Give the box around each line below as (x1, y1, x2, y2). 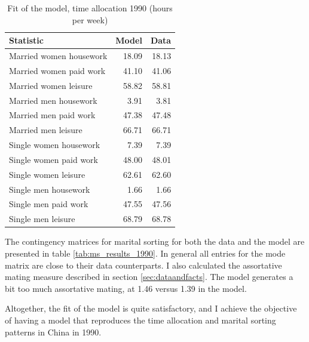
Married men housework (9, 94, 97, 106)
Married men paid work (9, 109, 96, 121)
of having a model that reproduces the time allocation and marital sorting (5, 313, 276, 326)
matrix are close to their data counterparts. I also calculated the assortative (5, 258, 282, 271)
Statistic (9, 34, 44, 47)
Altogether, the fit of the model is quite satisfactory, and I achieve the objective (5, 302, 297, 315)
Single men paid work (9, 198, 88, 210)
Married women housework (9, 50, 108, 62)
